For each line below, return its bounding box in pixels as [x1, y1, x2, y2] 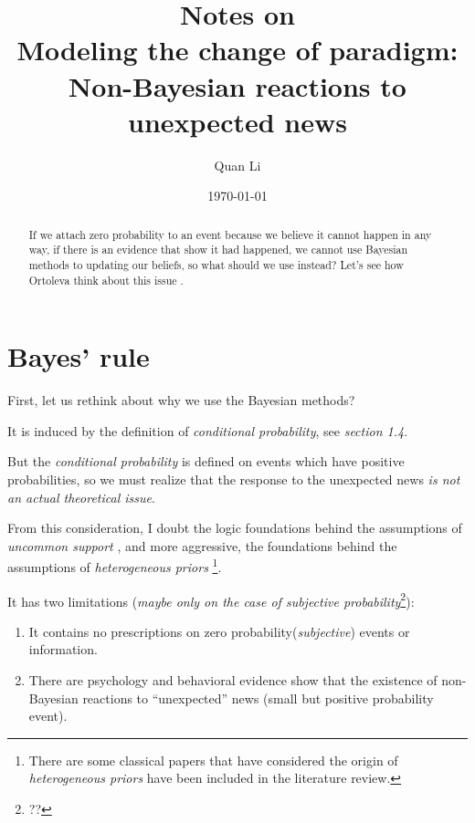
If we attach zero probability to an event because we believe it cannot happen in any [28, 226, 432, 242]
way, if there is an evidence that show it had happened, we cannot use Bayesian [28, 242, 408, 257]
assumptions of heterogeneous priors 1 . [7, 555, 222, 577]
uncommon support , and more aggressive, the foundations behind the [7, 536, 397, 555]
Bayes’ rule [7, 338, 150, 375]
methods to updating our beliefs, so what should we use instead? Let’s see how [28, 256, 404, 272]
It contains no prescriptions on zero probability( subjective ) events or [28, 621, 410, 641]
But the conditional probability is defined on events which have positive [7, 452, 405, 471]
